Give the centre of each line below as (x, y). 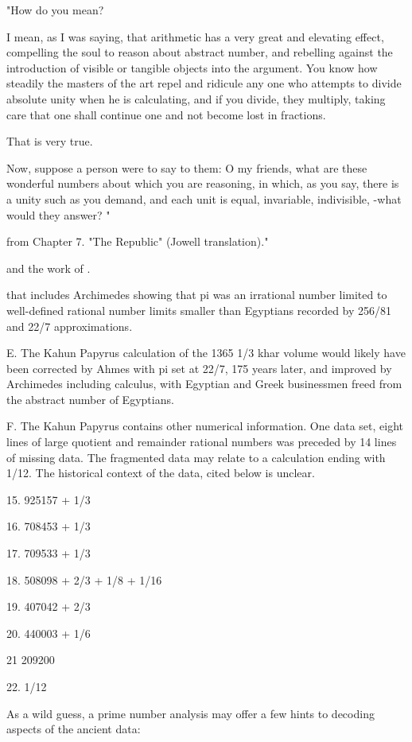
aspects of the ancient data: (74, 729)
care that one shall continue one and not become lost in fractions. (166, 114)
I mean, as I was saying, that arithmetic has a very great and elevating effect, (195, 36)
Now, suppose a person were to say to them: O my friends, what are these (187, 167)
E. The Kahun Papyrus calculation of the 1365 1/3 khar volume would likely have (206, 353)
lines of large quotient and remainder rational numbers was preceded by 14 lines (202, 442)
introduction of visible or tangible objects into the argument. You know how (192, 67)
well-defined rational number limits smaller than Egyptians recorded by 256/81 (199, 310)
